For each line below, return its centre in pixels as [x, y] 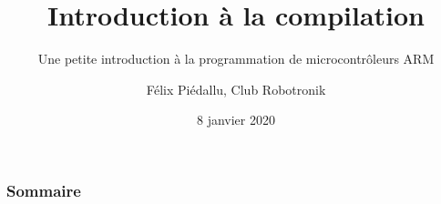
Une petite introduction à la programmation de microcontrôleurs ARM [236, 59]
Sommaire [44, 190]
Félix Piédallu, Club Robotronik [236, 89]
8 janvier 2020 [236, 120]
